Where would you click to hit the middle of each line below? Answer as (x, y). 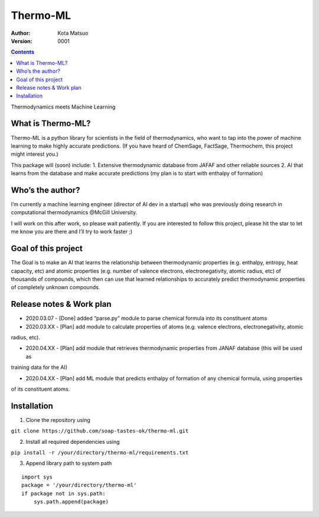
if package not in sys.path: (64, 493)
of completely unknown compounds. (56, 287)
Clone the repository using (58, 420)
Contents (23, 52)
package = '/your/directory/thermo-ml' (79, 485)
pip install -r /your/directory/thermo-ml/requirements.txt (100, 453)
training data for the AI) (39, 367)
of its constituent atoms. (40, 389)
